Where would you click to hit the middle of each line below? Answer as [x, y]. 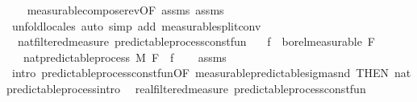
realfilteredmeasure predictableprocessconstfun [250, 88]
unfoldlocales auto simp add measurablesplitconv [136, 25]
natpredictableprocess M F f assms [125, 57]
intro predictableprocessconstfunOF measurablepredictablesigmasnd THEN [200, 73]
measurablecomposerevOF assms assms [125, 10]
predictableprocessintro [64, 88]
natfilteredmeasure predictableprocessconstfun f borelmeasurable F [196, 41]
